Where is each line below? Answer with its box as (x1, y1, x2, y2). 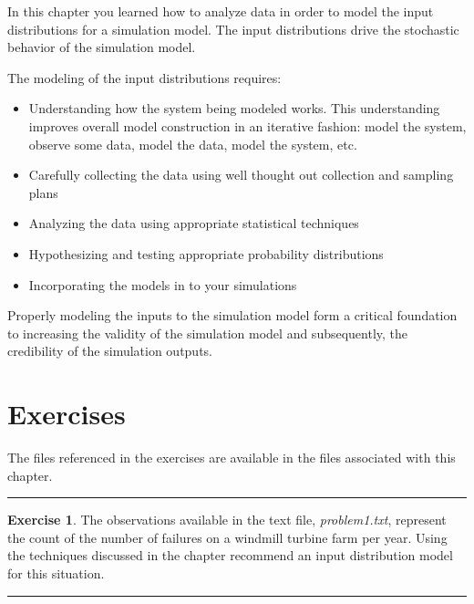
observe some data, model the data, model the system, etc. (28, 134, 357, 153)
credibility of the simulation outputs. (7, 341, 213, 360)
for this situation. (7, 564, 105, 582)
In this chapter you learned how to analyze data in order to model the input (7, 2, 434, 20)
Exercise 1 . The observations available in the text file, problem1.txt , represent (7, 510, 447, 529)
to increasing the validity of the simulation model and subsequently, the (7, 323, 408, 342)
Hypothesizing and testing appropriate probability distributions (28, 244, 384, 263)
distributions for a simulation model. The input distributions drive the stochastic (7, 19, 459, 38)
